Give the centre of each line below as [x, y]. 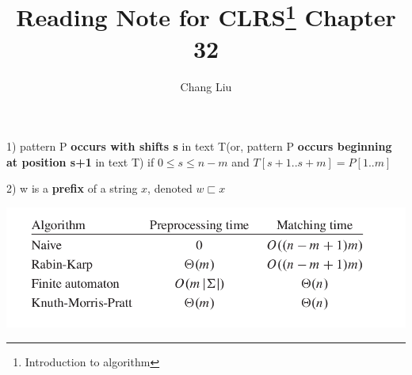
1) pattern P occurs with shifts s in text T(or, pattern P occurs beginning [199, 146]
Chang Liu [206, 86]
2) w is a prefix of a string [72, 188]
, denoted [170, 188]
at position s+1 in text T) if [80, 161]
